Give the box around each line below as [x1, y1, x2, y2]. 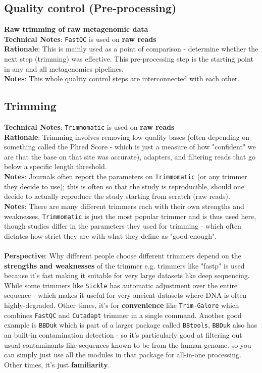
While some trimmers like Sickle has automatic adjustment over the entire [4, 280, 238, 290]
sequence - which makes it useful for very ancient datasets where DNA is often [4, 290, 247, 300]
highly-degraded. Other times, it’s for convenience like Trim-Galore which [4, 299, 239, 310]
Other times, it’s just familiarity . [4, 359, 110, 369]
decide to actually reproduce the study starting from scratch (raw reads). [4, 191, 230, 201]
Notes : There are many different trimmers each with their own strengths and [4, 200, 244, 211]
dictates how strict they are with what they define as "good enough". [4, 230, 217, 241]
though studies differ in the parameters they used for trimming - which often [4, 221, 241, 231]
